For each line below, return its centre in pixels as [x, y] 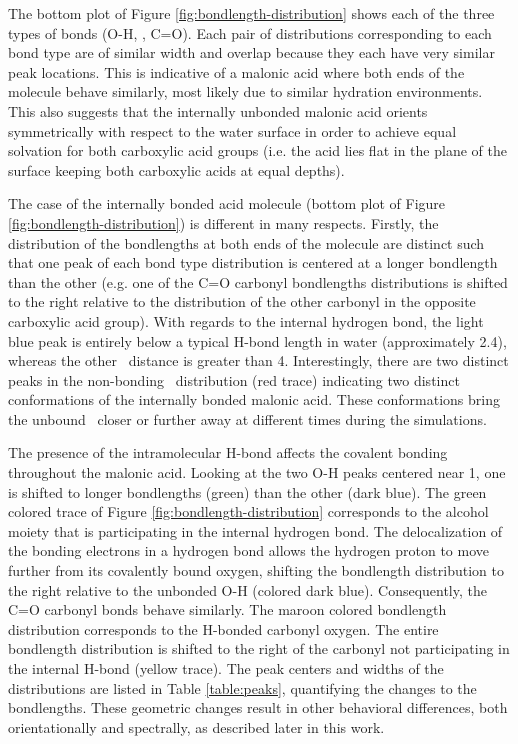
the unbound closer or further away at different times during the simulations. [247, 418]
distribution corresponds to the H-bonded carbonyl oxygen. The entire [223, 628]
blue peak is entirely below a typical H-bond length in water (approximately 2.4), [257, 340]
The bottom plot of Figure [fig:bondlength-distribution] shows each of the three [251, 13]
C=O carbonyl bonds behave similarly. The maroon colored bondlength [227, 609]
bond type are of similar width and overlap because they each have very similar [251, 52]
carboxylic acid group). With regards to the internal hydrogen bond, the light [246, 320]
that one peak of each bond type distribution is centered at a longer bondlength [253, 262]
